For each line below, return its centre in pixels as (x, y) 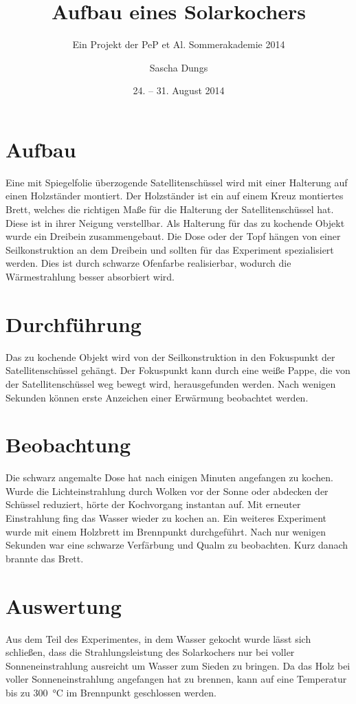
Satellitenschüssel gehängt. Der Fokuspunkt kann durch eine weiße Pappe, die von (178, 370)
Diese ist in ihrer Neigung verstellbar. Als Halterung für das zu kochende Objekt (175, 222)
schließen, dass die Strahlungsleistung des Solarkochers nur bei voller (150, 652)
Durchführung (74, 323)
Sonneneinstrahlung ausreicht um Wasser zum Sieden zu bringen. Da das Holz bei (178, 665)
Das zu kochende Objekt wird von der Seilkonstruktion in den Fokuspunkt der (170, 356)
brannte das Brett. (45, 558)
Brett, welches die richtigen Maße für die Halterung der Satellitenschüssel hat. (170, 209)
